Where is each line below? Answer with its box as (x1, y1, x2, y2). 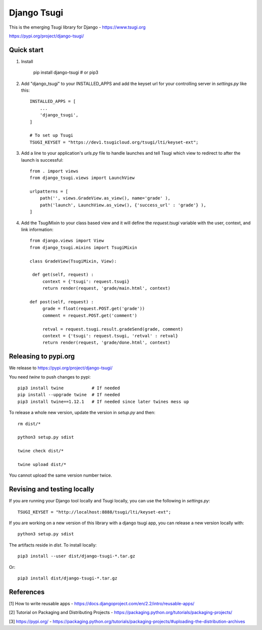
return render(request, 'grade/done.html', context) (42, 340, 171, 346)
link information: (21, 227, 53, 232)
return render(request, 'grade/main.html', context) (42, 285, 171, 291)
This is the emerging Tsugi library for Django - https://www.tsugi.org (9, 24, 146, 30)
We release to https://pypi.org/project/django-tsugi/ (9, 365, 113, 371)
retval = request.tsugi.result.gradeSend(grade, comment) (42, 326, 183, 332)
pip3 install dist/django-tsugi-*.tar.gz (17, 575, 117, 581)
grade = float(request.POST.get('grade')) (42, 306, 145, 312)
